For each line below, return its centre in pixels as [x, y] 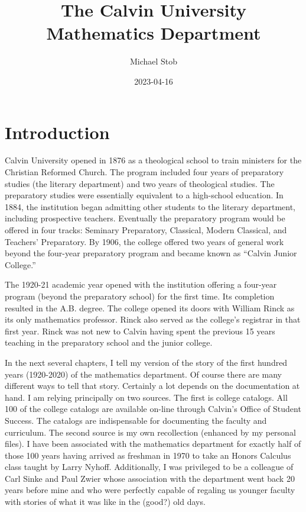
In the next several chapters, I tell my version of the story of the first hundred [146, 362]
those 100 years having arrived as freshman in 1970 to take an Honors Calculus [148, 455]
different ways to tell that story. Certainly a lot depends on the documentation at [152, 386]
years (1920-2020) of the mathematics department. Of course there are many [143, 374]
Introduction [57, 132]
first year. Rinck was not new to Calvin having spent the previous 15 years [140, 331]
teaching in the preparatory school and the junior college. [109, 342]
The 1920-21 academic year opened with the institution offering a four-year [141, 284]
